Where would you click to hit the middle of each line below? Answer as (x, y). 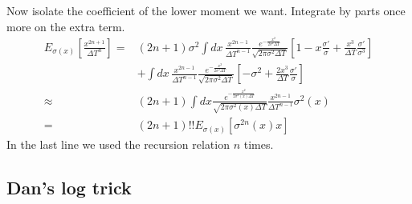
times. (259, 144)
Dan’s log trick (69, 188)
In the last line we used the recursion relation (118, 144)
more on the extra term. (66, 26)
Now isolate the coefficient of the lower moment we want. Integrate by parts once (206, 10)
